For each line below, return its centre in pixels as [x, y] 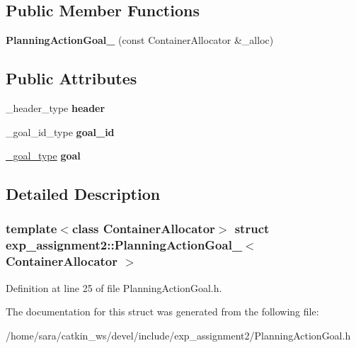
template [31, 229]
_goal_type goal [43, 156]
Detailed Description [83, 194]
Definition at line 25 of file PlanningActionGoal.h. [114, 287]
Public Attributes [71, 78]
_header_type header [56, 108]
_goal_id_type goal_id [60, 131]
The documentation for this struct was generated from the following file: [162, 311]
